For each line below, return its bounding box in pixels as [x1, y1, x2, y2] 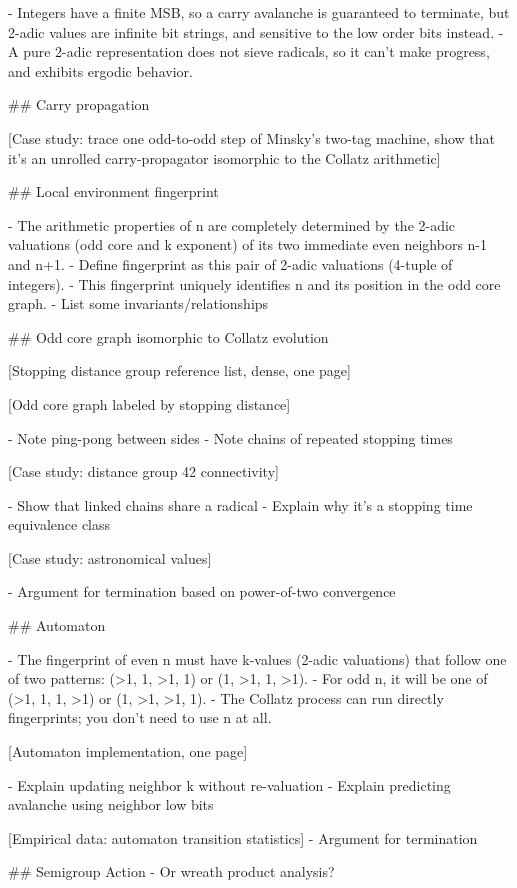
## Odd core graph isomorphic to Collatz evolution [8, 326, 329, 347]
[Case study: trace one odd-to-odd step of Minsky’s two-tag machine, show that [8, 127, 495, 148]
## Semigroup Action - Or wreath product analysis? [8, 861, 335, 882]
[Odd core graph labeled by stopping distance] [8, 393, 291, 414]
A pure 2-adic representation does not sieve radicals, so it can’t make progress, [8, 41, 490, 62]
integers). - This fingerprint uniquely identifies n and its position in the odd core [8, 273, 501, 294]
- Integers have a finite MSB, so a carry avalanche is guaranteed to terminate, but [8, 2, 510, 22]
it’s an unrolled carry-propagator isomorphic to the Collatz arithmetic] [8, 147, 441, 168]
